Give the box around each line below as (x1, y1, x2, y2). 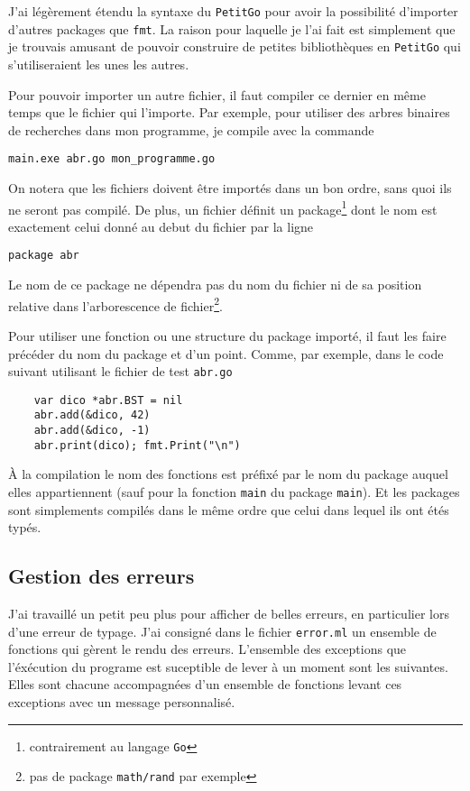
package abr (8, 249, 79, 262)
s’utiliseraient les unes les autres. (8, 54, 189, 73)
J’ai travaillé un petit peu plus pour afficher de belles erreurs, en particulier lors (8, 604, 449, 623)
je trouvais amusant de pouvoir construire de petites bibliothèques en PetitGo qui (8, 37, 461, 56)
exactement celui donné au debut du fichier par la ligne (8, 216, 314, 235)
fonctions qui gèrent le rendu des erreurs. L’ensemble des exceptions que (8, 639, 407, 658)
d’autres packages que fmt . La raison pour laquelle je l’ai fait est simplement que (8, 19, 456, 38)
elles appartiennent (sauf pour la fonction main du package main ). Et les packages (8, 483, 460, 501)
